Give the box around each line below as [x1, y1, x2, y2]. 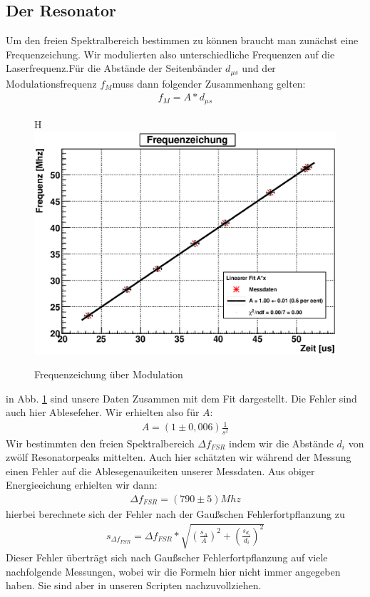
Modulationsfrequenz [6, 76, 97, 90]
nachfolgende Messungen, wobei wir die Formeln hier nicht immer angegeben [6, 564, 341, 578]
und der [242, 61, 276, 76]
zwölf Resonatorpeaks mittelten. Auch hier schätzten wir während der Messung [6, 450, 351, 464]
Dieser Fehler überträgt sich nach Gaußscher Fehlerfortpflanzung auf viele [6, 550, 328, 565]
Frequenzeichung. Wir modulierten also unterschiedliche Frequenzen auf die [6, 46, 335, 61]
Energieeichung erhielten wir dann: [6, 477, 158, 492]
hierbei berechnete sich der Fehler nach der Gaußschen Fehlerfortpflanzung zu [6, 507, 345, 521]
